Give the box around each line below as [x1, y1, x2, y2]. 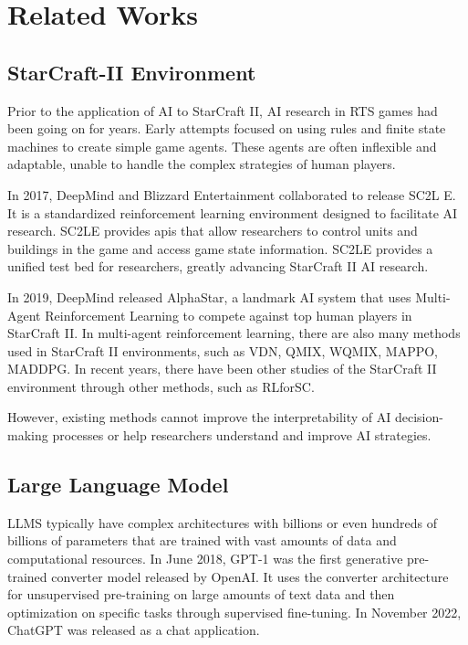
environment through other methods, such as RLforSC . [7, 376, 315, 396]
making [7, 426, 48, 445]
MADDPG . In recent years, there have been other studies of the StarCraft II [7, 359, 437, 378]
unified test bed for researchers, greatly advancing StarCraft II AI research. [7, 257, 429, 276]
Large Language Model [7, 471, 229, 499]
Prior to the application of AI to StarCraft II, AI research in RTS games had [7, 100, 438, 120]
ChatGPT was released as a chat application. [7, 620, 260, 640]
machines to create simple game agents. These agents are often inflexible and [7, 136, 437, 155]
